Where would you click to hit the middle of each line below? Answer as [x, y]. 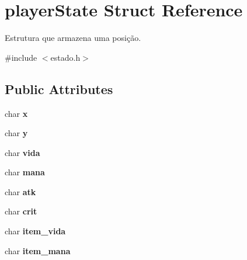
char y [16, 133]
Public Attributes [59, 89]
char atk [20, 191]
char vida [22, 152]
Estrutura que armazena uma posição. [73, 38]
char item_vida [35, 231]
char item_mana [38, 250]
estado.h [65, 57]
